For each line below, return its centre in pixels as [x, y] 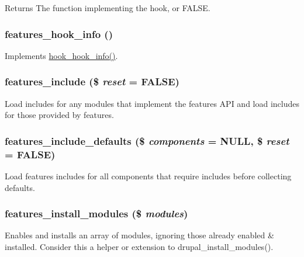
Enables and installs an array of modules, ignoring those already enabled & [139, 235]
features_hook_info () [59, 34]
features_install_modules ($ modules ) [96, 213]
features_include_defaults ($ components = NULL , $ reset [147, 140]
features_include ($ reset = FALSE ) [92, 81]
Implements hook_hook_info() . [61, 55]
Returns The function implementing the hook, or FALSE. [108, 8]
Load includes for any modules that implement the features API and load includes [152, 103]
